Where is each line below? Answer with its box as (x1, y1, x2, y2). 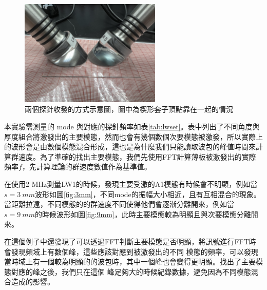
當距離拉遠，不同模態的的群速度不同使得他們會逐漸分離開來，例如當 (4, 199, 234, 209)
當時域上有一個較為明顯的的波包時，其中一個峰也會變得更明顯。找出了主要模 (4, 256, 263, 267)
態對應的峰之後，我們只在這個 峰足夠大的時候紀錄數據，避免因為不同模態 (4, 266, 251, 277)
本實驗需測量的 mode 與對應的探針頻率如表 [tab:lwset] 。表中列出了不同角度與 (4, 121, 260, 131)
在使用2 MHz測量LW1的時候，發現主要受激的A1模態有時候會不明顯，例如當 (4, 178, 258, 189)
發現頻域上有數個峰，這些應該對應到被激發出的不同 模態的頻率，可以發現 (11, 246, 258, 257)
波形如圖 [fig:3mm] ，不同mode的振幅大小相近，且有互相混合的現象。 (34, 188, 261, 199)
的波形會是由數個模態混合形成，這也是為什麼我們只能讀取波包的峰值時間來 (4, 141, 256, 152)
